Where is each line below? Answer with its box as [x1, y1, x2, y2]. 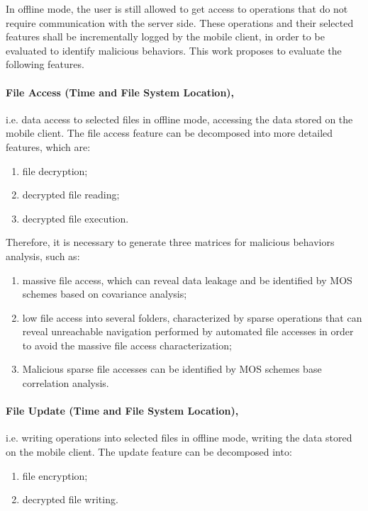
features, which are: [6, 139, 91, 154]
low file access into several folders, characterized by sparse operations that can [22, 310, 362, 325]
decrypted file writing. [22, 492, 118, 507]
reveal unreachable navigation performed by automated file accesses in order [22, 324, 354, 339]
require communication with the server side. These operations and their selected [6, 15, 354, 30]
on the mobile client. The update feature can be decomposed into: [6, 444, 292, 459]
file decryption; [22, 163, 88, 178]
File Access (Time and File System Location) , [6, 84, 235, 99]
